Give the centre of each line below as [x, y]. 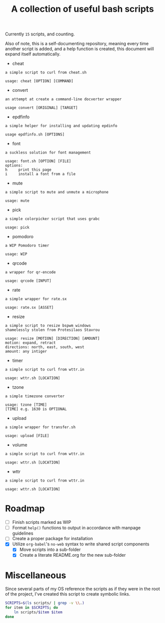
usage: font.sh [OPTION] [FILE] [38, 161]
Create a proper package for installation [53, 539]
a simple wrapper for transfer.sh [41, 427]
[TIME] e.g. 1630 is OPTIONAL [36, 409]
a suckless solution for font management [48, 153]
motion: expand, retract [30, 343]
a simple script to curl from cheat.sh [46, 73]
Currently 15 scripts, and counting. [40, 34]
